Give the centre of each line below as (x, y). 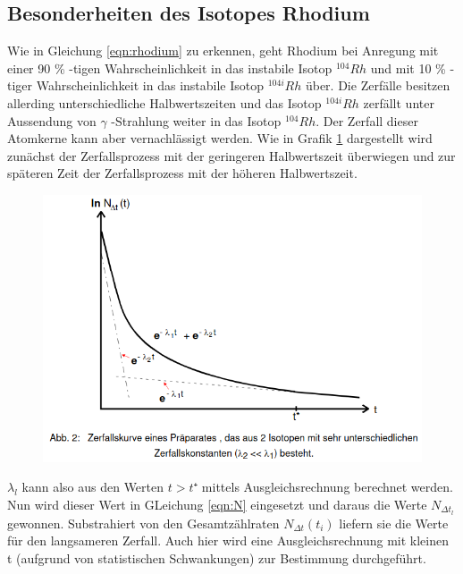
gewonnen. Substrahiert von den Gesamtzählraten (143, 523)
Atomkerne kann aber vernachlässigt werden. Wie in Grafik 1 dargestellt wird (220, 138)
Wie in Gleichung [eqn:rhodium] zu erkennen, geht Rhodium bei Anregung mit (223, 51)
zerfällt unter (399, 102)
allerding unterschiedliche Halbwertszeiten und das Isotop (164, 102)
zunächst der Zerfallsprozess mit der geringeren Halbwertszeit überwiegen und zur (231, 155)
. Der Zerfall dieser (367, 120)
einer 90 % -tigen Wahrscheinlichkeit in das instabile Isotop (170, 68)
